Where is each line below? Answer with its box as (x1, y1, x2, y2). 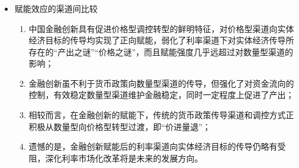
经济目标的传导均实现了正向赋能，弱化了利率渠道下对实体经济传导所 (28, 34, 294, 46)
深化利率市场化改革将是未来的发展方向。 (45, 151, 203, 164)
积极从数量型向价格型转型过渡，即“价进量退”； (28, 120, 211, 132)
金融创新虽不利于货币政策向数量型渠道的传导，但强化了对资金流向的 (28, 77, 294, 89)
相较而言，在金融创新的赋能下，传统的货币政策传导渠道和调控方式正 (28, 109, 294, 121)
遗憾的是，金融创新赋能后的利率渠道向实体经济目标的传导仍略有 (28, 140, 278, 153)
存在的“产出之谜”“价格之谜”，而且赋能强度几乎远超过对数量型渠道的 (28, 45, 294, 58)
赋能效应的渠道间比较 (14, 2, 98, 14)
